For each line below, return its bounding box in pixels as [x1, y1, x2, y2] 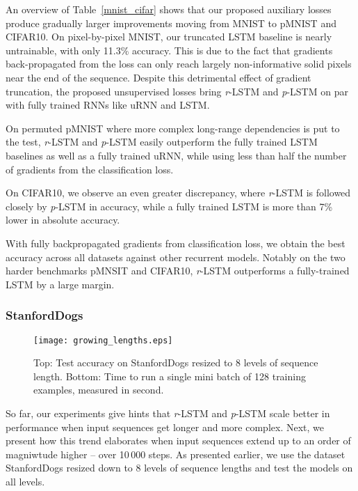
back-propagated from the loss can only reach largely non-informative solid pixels [6, 56, 352, 71]
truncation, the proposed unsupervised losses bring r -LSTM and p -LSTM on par [6, 84, 348, 98]
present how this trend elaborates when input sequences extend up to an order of [6, 433, 351, 448]
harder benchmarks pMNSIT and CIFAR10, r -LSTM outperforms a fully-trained [6, 263, 350, 278]
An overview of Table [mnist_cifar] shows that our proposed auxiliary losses [6, 2, 332, 16]
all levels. [6, 474, 45, 488]
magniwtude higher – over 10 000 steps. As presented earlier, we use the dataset [6, 446, 345, 461]
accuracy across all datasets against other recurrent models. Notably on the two [6, 249, 345, 264]
